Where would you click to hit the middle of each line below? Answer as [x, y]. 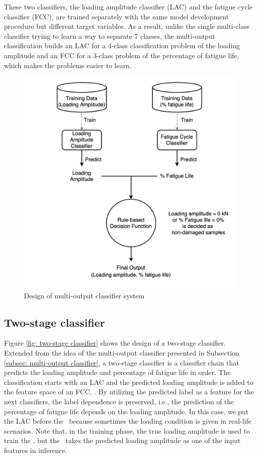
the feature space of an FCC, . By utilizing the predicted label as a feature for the [129, 392]
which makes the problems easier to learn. [68, 65]
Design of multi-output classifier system [84, 295]
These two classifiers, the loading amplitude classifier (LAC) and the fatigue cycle [129, 6]
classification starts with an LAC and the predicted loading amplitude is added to [129, 382]
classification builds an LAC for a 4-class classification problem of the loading [122, 46]
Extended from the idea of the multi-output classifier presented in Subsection [122, 352]
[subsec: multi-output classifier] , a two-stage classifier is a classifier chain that [122, 362]
